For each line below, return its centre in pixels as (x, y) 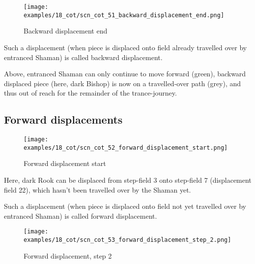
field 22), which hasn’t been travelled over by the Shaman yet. (98, 189)
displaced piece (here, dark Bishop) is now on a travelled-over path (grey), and (123, 83)
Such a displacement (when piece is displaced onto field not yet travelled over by (125, 206)
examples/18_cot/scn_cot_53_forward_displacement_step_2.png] (127, 240)
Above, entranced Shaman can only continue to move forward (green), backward (125, 74)
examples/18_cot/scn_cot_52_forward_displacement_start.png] (126, 148)
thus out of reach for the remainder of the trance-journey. (90, 93)
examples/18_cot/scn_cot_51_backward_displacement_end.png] (124, 15)
